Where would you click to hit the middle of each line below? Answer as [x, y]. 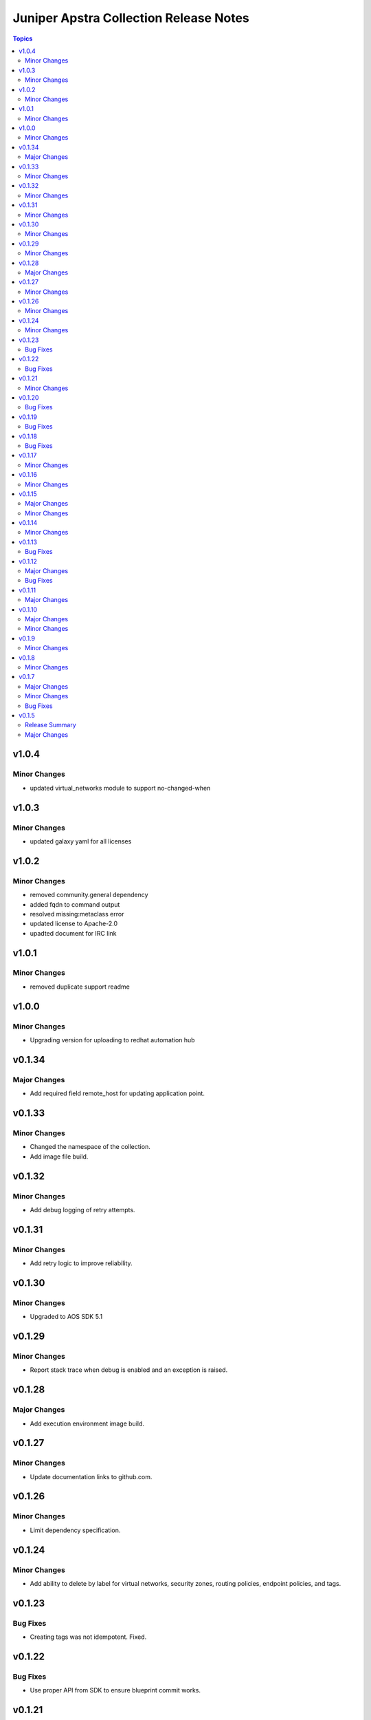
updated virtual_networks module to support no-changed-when [120, 788]
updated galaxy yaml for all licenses [81, 841]
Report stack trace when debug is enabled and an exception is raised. [129, 1370]
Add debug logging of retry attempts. [82, 1210]
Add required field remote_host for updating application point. [117, 1093]
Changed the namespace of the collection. [90, 1147]
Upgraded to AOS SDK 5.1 [66, 1317]
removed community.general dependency [89, 895]
